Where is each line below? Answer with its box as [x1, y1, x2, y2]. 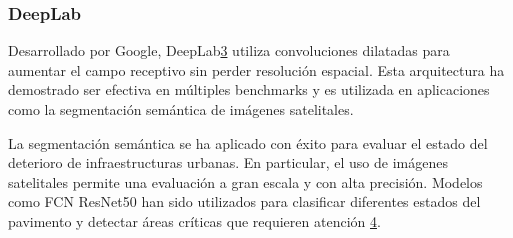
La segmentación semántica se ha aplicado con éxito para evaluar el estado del [8, 132, 488, 153]
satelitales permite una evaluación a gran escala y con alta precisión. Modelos [8, 171, 483, 192]
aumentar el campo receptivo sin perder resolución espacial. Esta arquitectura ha [8, 59, 505, 80]
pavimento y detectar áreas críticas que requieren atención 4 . [8, 210, 381, 231]
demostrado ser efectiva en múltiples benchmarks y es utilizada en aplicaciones [8, 79, 490, 100]
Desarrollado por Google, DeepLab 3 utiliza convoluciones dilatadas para [8, 40, 450, 61]
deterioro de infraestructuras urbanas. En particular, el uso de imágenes [8, 152, 448, 173]
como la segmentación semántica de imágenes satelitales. [8, 99, 354, 119]
